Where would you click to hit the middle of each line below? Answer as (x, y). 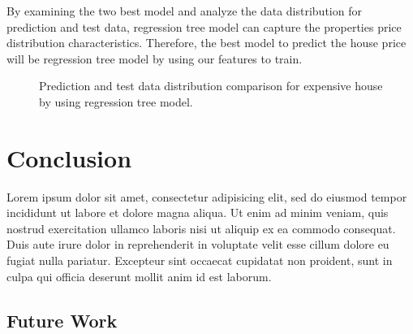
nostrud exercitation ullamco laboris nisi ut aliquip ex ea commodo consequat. (201, 228)
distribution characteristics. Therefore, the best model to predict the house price (206, 43)
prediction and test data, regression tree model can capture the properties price (204, 26)
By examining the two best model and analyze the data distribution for (184, 11)
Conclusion (69, 157)
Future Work (62, 320)
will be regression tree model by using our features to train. (155, 58)
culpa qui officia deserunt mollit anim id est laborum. (139, 276)
